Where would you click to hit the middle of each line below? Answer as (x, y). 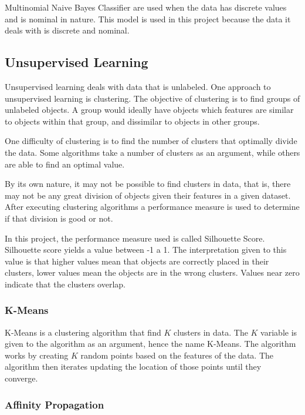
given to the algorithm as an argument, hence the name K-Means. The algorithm (150, 344)
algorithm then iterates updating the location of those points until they (133, 367)
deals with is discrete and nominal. (67, 30)
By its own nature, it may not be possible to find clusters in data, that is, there (148, 184)
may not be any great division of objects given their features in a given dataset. (148, 195)
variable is (279, 332)
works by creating (37, 355)
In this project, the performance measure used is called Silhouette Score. (135, 238)
